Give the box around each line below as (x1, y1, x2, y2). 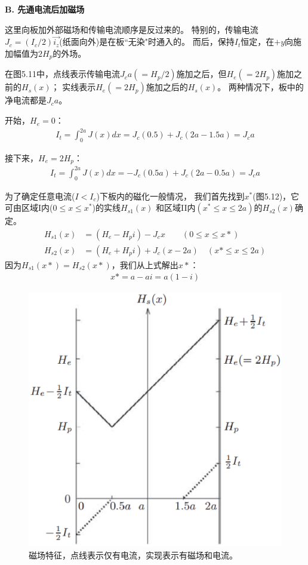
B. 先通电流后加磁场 (5, 3, 85, 15)
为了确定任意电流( (5, 189, 75, 202)
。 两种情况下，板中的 (217, 81, 304, 93)
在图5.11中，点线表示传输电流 (5, 67, 120, 80)
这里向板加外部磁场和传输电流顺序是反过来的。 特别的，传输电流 (5, 23, 258, 35)
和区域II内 (156, 201, 196, 214)
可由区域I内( (5, 201, 53, 214)
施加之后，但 (176, 67, 227, 80)
